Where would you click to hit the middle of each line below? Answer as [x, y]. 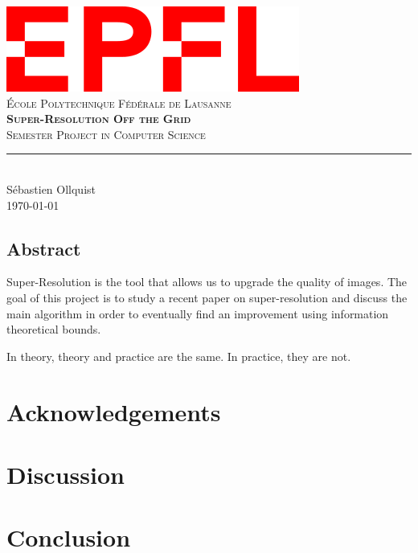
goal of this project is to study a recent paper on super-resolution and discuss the [207, 297]
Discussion [66, 474]
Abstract [44, 248]
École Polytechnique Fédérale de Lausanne [119, 102]
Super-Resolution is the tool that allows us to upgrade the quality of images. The [207, 282]
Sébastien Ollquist [51, 188]
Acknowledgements [114, 411]
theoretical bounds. [54, 329]
